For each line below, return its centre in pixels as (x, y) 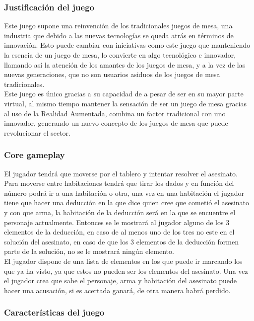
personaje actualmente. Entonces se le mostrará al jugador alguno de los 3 (117, 222)
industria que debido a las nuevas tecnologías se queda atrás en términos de (119, 35)
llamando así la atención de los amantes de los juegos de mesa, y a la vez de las (125, 64)
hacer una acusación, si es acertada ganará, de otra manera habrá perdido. (117, 290)
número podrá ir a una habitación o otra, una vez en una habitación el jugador (124, 193)
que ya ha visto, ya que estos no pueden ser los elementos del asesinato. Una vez (126, 271)
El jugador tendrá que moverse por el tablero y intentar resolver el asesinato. (121, 173)
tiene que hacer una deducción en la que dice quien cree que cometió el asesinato (127, 202)
